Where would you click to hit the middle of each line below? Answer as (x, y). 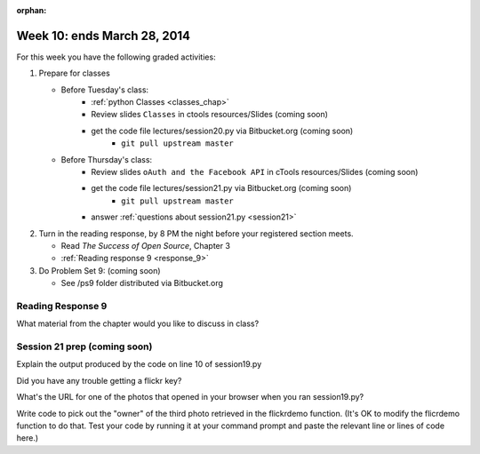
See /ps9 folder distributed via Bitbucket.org (142, 283)
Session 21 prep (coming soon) (84, 346)
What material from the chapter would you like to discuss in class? (138, 323)
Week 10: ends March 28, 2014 (104, 36)
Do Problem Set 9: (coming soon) (100, 270)
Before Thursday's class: (107, 159)
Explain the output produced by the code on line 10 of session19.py (139, 364)
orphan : (32, 10)
